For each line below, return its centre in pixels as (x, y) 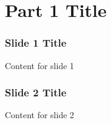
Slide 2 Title (36, 92)
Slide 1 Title (36, 43)
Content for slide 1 (40, 65)
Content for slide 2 (40, 115)
